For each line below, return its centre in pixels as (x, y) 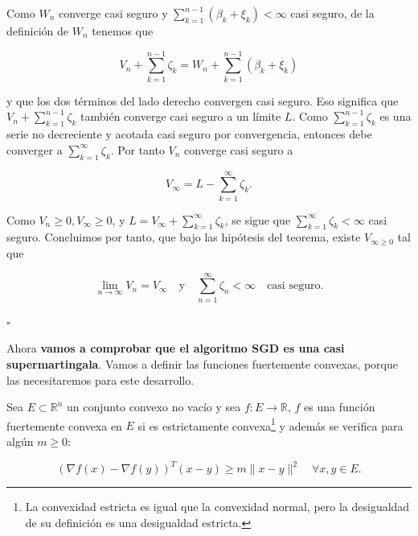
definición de (38, 31)
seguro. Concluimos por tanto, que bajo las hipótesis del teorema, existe (184, 237)
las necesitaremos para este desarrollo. (100, 379)
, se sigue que (258, 219)
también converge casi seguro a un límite (181, 116)
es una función (340, 407)
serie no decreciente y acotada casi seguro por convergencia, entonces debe (189, 134)
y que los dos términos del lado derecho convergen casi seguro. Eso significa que (203, 100)
